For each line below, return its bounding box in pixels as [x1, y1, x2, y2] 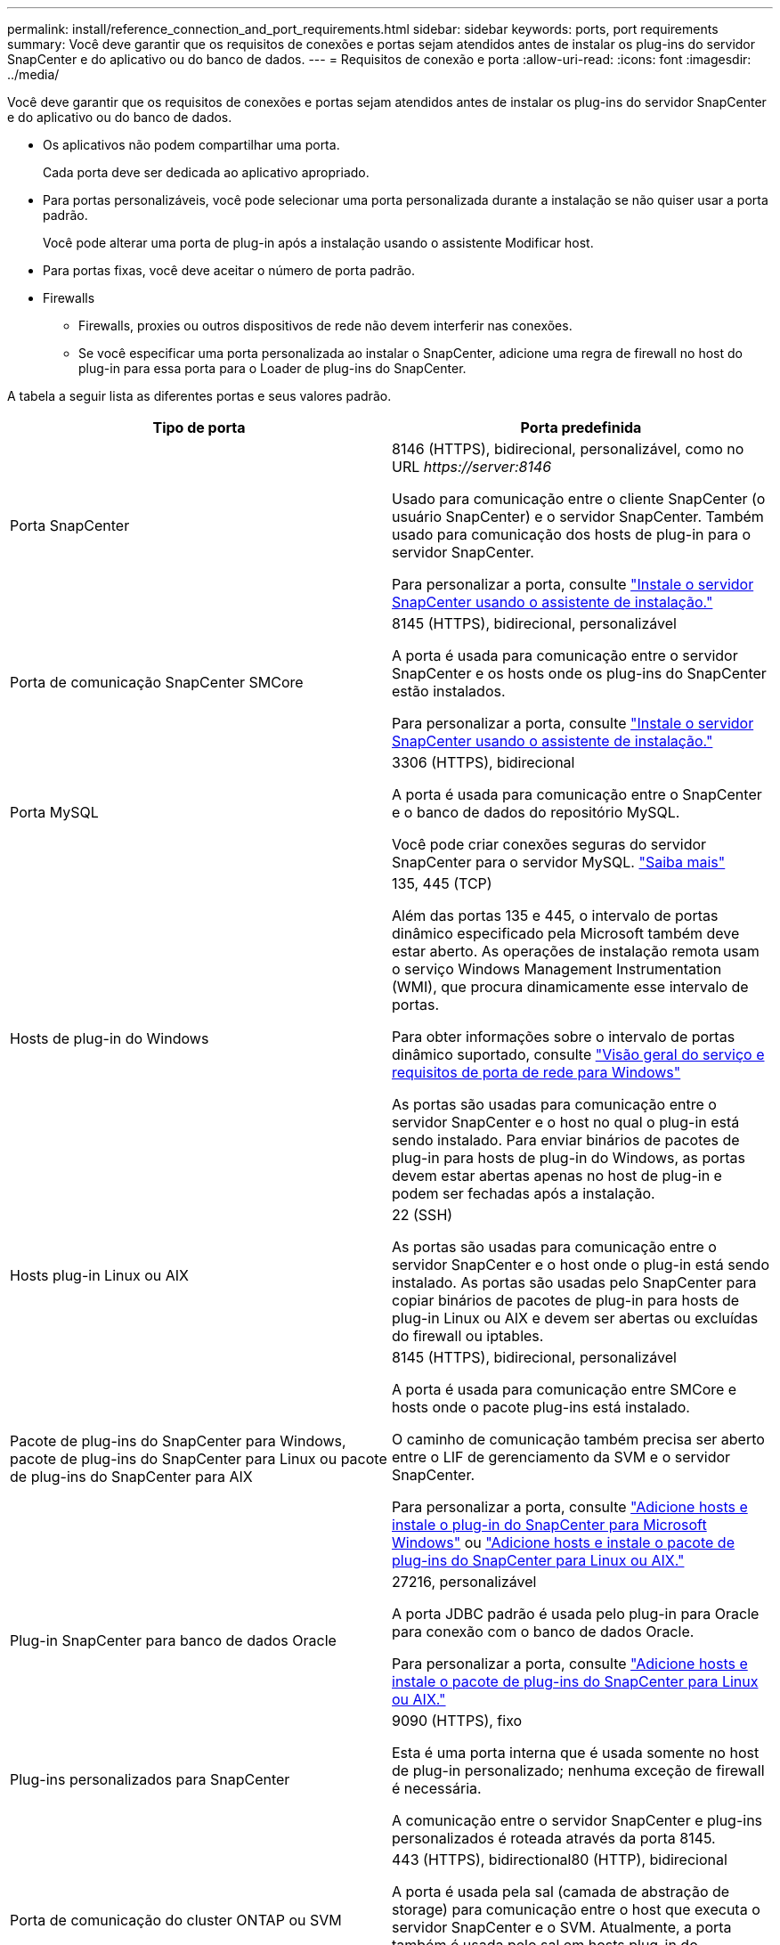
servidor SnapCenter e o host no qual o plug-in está [392, 1113, 740, 1131]
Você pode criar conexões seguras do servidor [392, 835, 707, 853]
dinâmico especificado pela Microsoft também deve [392, 924, 740, 942]
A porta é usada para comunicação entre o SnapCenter [392, 785, 762, 803]
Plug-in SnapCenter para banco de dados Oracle [10, 1632, 337, 1649]
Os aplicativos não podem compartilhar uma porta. [43, 137, 340, 152]
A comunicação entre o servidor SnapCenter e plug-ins [392, 1811, 763, 1829]
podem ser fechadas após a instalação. [392, 1184, 655, 1202]
